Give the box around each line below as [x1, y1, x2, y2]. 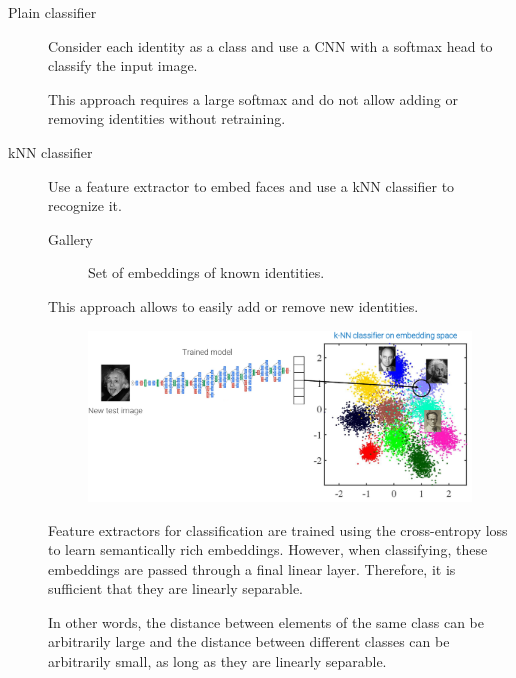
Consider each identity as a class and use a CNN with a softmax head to [48, 35, 493, 56]
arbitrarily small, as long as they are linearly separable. [48, 651, 387, 672]
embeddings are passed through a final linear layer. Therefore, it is [48, 558, 456, 579]
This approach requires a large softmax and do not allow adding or [48, 88, 458, 109]
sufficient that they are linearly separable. [48, 578, 303, 599]
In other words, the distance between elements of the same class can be [48, 611, 485, 632]
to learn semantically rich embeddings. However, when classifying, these [48, 539, 488, 560]
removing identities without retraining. [48, 108, 286, 129]
